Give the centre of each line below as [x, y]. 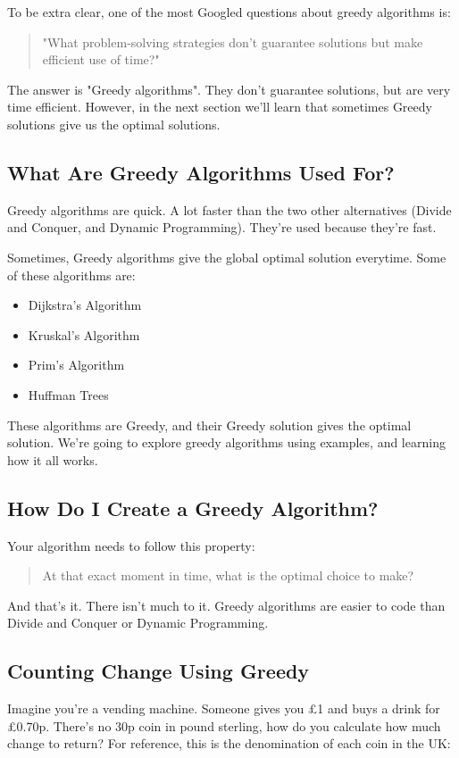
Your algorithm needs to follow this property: [131, 545]
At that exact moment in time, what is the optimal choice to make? [228, 575]
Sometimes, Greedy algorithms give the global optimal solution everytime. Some [227, 257]
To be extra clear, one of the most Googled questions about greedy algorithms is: [229, 12]
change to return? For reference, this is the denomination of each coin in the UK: [229, 743]
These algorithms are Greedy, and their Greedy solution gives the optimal [209, 425]
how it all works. [53, 459]
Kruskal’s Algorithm [84, 334]
